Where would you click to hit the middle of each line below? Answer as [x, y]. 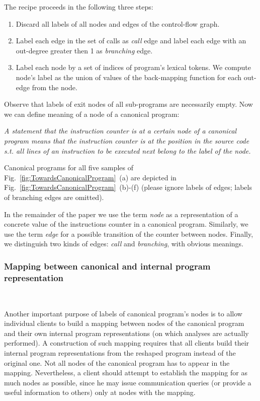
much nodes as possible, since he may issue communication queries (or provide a [128, 382]
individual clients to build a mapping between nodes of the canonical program [124, 323]
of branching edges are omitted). [54, 197]
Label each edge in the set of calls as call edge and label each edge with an [131, 41]
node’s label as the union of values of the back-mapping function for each [129, 77]
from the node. [55, 87]
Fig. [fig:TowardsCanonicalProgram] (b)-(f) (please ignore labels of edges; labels [128, 187]
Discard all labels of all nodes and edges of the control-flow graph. [118, 23]
